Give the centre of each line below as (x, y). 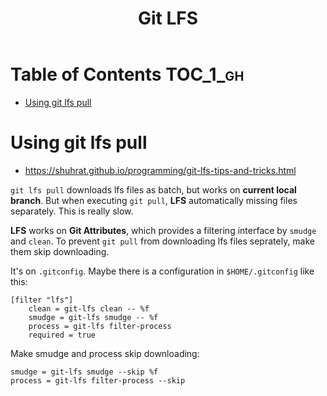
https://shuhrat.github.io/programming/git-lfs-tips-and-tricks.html (160, 170)
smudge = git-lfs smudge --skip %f (84, 372)
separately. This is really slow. (72, 211)
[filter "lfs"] (42, 300)
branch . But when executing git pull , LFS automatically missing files (154, 200)
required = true (62, 335)
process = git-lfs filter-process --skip (98, 380)
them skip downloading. (60, 251)
